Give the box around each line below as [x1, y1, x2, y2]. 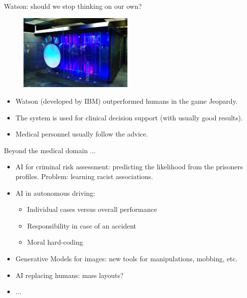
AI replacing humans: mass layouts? [15, 270, 123, 280]
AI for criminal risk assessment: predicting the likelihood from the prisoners [15, 161, 243, 172]
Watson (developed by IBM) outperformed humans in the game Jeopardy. [15, 96, 238, 106]
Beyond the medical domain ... [4, 145, 96, 155]
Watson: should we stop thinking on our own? [4, 1, 142, 11]
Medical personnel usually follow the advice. [15, 129, 148, 139]
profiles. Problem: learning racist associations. [15, 171, 153, 181]
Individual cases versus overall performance [27, 204, 157, 214]
